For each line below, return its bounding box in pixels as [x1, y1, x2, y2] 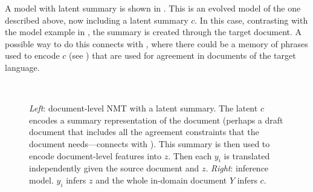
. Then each [168, 149, 212, 162]
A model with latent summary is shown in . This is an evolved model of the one [5, 2, 301, 14]
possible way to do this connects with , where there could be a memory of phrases [5, 37, 308, 50]
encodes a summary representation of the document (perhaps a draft [29, 113, 283, 126]
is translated [224, 149, 270, 162]
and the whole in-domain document [95, 173, 227, 186]
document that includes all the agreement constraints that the [29, 125, 259, 138]
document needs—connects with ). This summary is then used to [29, 137, 270, 150]
